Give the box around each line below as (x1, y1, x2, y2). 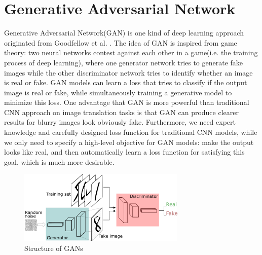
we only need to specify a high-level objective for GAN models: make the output (4, 136, 254, 147)
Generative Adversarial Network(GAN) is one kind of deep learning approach (4, 27, 244, 38)
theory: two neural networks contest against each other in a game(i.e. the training (4, 47, 258, 58)
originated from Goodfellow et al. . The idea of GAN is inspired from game (4, 37, 237, 48)
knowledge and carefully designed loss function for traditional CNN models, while (4, 127, 257, 137)
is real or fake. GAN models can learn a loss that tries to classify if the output (4, 77, 247, 88)
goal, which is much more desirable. (4, 156, 115, 167)
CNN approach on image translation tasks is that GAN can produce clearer (4, 106, 239, 117)
